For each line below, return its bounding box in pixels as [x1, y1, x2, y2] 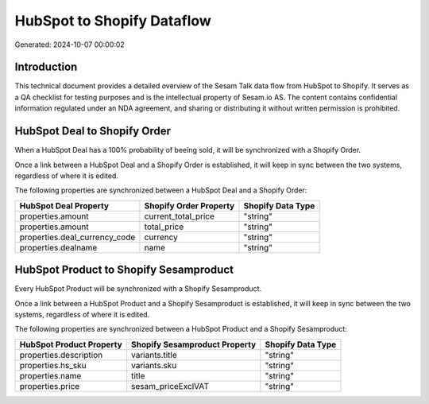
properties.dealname [19, 242, 98, 253]
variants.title [131, 349, 178, 360]
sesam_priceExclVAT [131, 380, 210, 391]
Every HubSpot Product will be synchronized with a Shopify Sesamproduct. [14, 284, 262, 293]
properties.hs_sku [19, 359, 87, 371]
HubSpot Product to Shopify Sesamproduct [14, 263, 234, 277]
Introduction [14, 60, 78, 74]
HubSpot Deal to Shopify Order [14, 124, 171, 138]
